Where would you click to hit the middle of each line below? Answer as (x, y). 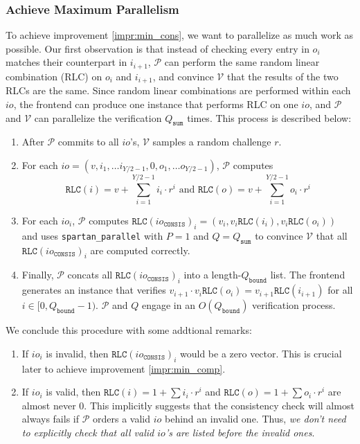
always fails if (51, 419)
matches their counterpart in (66, 62)
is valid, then (73, 392)
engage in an (168, 305)
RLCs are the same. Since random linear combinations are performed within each (178, 90)
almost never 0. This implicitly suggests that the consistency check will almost (188, 405)
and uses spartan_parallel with (92, 235)
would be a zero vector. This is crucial (261, 353)
